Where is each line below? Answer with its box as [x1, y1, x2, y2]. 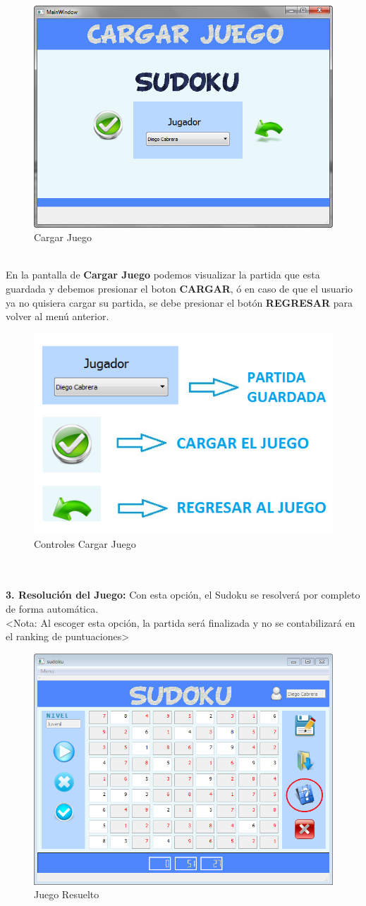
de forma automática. [6, 601, 99, 616]
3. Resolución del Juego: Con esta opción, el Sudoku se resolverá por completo [6, 587, 360, 602]
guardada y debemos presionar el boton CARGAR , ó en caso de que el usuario [6, 281, 353, 295]
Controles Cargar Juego [34, 536, 136, 551]
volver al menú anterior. [6, 309, 109, 324]
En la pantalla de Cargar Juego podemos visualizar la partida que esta [6, 267, 320, 282]
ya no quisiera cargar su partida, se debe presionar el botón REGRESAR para [6, 295, 353, 310]
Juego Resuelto [34, 887, 99, 902]
